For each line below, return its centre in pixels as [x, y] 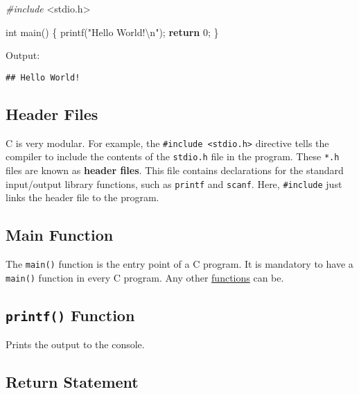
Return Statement [72, 382]
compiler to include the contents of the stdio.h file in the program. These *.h [173, 156]
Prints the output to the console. [75, 344]
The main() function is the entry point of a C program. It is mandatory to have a [179, 264]
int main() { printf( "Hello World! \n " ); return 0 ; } [112, 32]
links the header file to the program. [82, 197]
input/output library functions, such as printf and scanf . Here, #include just [174, 183]
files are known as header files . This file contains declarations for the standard [175, 170]
